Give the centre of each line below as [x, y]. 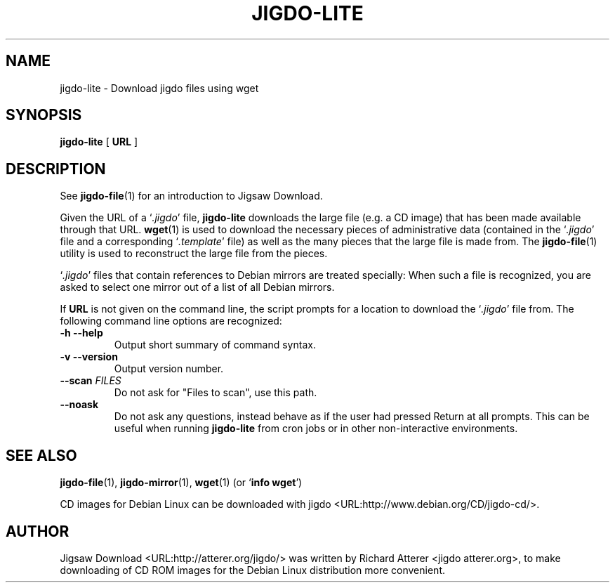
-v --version [89, 357]
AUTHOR [38, 531]
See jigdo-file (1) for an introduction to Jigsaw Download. [191, 196]
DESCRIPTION [56, 169]
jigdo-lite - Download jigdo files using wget [159, 88]
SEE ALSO [41, 455]
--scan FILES [91, 381]
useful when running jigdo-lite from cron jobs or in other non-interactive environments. [316, 429]
